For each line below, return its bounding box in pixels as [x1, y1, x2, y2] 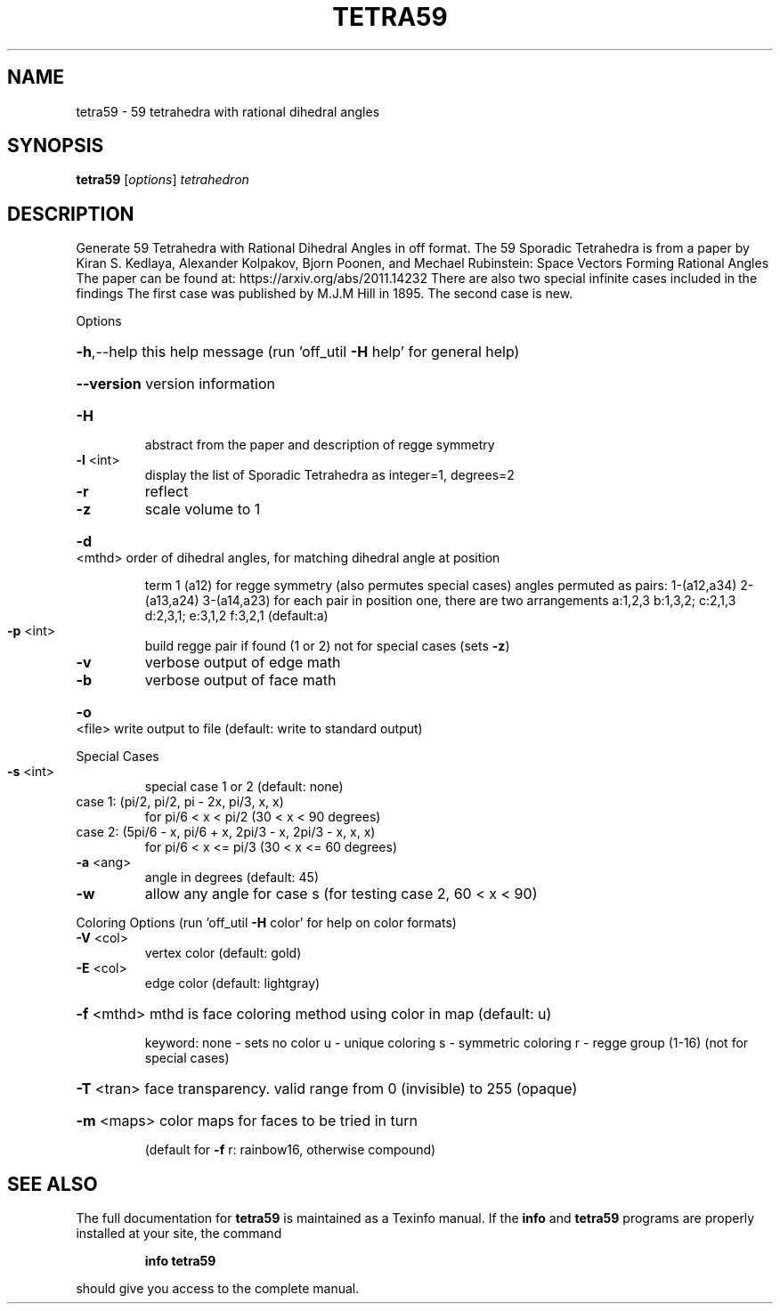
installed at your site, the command [76, 1226, 282, 1242]
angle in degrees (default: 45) [144, 870, 320, 886]
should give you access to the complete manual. [76, 1281, 360, 1297]
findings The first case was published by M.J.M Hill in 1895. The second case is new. [76, 286, 573, 302]
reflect [144, 482, 189, 501]
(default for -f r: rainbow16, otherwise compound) [144, 1142, 436, 1158]
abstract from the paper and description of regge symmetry [144, 437, 495, 453]
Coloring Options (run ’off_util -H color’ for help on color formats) [76, 915, 457, 931]
